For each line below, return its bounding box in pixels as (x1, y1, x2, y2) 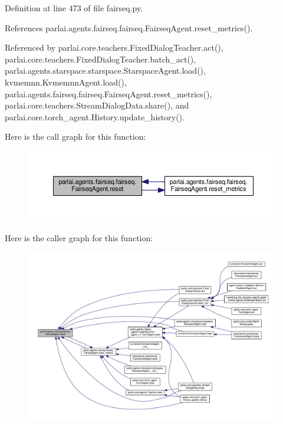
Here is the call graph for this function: (5, 130, 146, 143)
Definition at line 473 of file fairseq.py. (5, 2, 143, 14)
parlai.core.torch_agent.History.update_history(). (5, 110, 185, 123)
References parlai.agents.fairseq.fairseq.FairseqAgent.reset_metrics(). (5, 21, 253, 34)
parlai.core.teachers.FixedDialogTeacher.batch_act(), (5, 52, 196, 65)
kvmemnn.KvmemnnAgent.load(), (5, 75, 127, 88)
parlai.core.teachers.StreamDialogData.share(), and (5, 99, 189, 111)
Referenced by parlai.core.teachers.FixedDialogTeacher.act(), (5, 41, 223, 54)
